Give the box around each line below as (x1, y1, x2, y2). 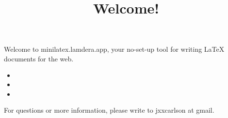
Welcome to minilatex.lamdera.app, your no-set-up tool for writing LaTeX (4, 44, 225, 54)
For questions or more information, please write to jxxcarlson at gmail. (4, 105, 214, 115)
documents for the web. (4, 53, 74, 63)
